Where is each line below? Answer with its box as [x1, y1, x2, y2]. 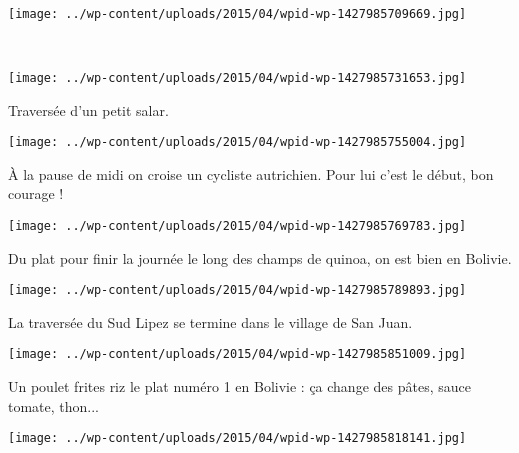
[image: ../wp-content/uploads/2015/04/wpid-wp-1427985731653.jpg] [8, 70, 467, 85]
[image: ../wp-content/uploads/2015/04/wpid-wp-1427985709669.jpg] [8, 6, 467, 21]
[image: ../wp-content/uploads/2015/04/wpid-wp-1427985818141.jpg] [8, 431, 467, 446]
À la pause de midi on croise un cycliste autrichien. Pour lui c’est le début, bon [8, 163, 494, 184]
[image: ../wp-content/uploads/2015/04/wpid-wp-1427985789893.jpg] [8, 283, 467, 298]
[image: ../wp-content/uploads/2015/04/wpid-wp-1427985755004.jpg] [8, 135, 467, 150]
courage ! [8, 183, 64, 204]
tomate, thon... [8, 395, 100, 416]
